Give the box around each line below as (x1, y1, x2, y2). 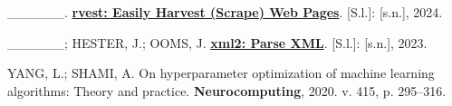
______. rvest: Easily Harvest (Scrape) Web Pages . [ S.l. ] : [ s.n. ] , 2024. (7, 3, 443, 21)
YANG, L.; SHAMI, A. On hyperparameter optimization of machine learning (7, 63, 435, 82)
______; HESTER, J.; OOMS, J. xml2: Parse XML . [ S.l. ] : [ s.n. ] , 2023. (7, 33, 428, 52)
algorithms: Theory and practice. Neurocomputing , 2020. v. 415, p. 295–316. (7, 81, 447, 100)
